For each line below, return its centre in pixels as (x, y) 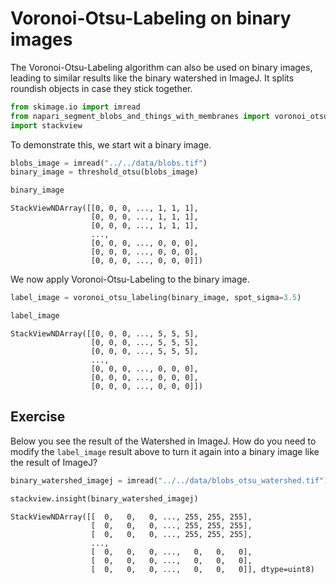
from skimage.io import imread (75, 107)
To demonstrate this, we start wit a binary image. (111, 144)
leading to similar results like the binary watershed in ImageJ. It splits (152, 78)
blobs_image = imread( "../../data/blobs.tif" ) (109, 163)
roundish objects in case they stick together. (101, 88)
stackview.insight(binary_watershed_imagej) (104, 498)
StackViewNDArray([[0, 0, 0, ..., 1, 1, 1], (104, 208)
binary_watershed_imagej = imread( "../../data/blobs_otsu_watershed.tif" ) (169, 480)
